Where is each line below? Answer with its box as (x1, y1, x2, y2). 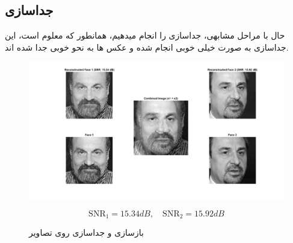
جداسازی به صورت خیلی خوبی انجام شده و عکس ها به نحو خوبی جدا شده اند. (5, 40, 289, 53)
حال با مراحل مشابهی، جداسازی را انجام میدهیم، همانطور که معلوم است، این (5, 29, 285, 42)
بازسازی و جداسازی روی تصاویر (29, 226, 144, 239)
